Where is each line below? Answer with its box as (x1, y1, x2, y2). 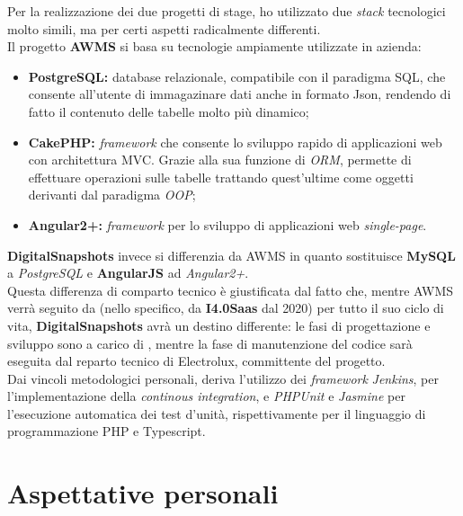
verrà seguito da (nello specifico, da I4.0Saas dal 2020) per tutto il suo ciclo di (7, 298, 444, 317)
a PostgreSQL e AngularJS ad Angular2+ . (7, 263, 249, 282)
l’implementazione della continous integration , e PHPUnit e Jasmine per (7, 387, 405, 405)
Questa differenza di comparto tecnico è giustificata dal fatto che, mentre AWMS (7, 280, 454, 299)
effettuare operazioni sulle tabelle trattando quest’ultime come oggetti (28, 167, 414, 186)
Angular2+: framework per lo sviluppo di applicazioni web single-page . (28, 215, 427, 234)
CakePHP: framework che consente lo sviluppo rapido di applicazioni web (28, 132, 442, 151)
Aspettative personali (7, 475, 279, 512)
